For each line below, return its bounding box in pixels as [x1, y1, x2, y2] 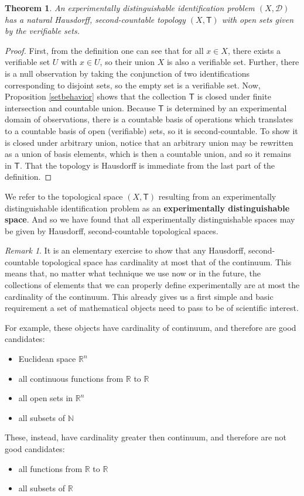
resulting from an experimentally [158, 190, 276, 202]
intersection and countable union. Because [5, 101, 156, 114]
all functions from [18, 462, 83, 474]
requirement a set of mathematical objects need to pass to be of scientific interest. [5, 302, 299, 314]
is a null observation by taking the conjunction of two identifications [5, 67, 250, 79]
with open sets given [221, 13, 294, 25]
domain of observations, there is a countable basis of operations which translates [5, 113, 293, 125]
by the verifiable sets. [5, 25, 80, 37]
